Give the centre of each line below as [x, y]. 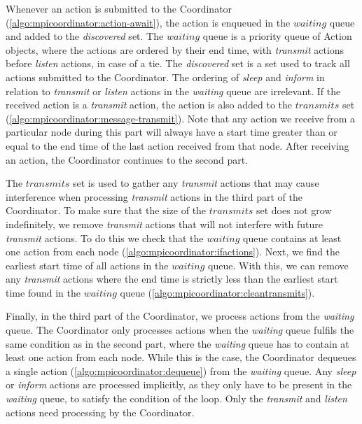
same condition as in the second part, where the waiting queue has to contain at [177, 343]
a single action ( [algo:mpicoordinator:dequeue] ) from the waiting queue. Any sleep [181, 370]
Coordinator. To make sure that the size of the [106, 210]
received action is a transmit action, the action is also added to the [149, 105]
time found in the [43, 292]
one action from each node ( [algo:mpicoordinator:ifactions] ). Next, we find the [173, 252]
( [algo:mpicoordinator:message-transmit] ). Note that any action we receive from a [180, 118]
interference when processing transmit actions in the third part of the [154, 196]
